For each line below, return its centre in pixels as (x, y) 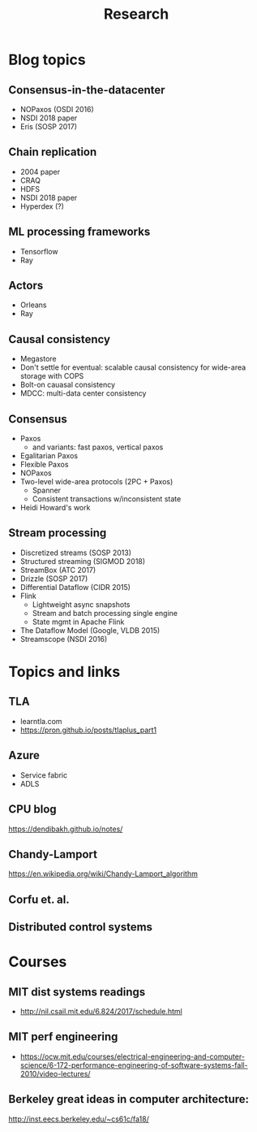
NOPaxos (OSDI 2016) (57, 109)
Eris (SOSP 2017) (49, 126)
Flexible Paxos (44, 465)
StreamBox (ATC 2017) (58, 570)
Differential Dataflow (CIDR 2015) (75, 587)
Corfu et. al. (39, 899)
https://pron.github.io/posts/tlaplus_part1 (88, 730)
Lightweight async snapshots (81, 604)
